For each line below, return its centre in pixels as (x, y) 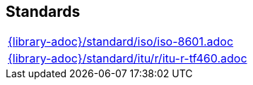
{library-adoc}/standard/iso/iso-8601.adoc (121, 42)
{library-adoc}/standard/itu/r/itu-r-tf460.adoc (128, 59)
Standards (43, 12)
